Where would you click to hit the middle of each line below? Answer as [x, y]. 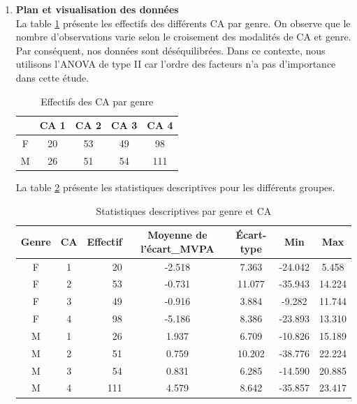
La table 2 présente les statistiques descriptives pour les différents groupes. [175, 187]
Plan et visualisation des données [97, 9]
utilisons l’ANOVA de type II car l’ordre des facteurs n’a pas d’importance [176, 64]
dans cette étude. [52, 77]
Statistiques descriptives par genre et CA [184, 210]
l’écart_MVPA [177, 248]
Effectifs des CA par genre [97, 101]
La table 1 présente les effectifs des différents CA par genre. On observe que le [183, 23]
